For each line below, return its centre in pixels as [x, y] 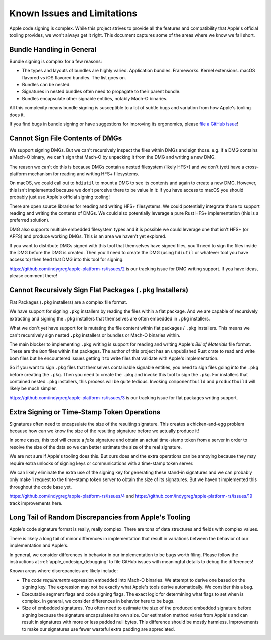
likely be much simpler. [33, 388]
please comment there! [33, 276]
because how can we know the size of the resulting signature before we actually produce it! [104, 431]
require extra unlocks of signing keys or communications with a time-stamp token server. [101, 463]
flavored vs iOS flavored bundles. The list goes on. [74, 77]
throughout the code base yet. [41, 487]
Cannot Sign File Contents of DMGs [66, 138]
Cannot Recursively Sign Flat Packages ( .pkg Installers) [99, 290]
